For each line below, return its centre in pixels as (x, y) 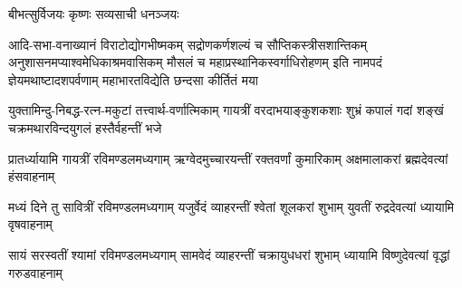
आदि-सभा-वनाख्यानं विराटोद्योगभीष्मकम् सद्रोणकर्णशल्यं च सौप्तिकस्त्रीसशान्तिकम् (188, 44)
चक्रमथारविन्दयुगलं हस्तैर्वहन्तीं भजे (85, 127)
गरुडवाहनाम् (35, 272)
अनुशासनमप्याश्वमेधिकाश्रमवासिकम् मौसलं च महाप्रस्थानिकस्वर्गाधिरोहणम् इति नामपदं (195, 62)
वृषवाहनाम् (30, 224)
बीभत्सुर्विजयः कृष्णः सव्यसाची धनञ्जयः (94, 14)
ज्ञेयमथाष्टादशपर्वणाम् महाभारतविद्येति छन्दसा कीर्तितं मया (133, 79)
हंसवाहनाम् (32, 176)
